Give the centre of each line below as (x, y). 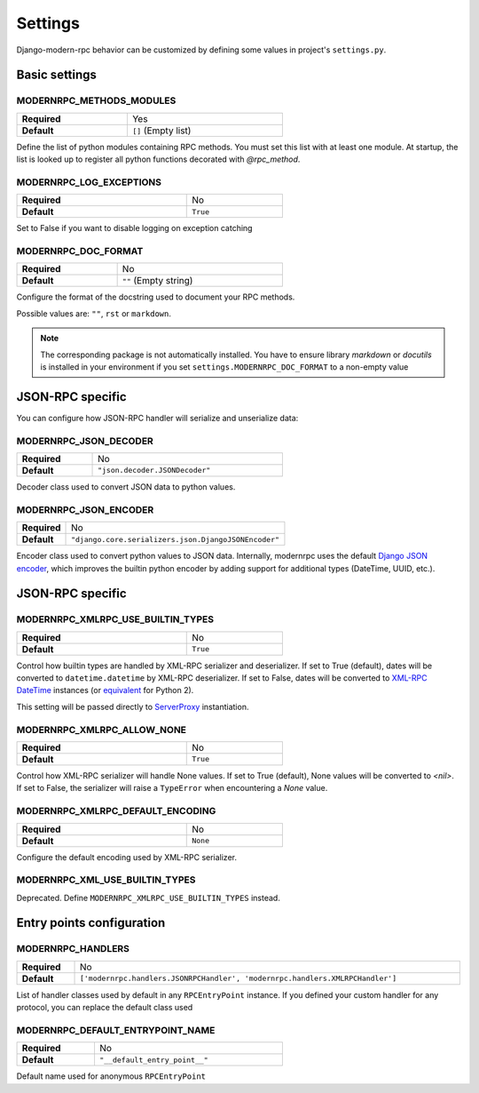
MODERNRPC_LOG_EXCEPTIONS (89, 182)
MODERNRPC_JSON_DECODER (85, 441)
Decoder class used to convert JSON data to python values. (126, 487)
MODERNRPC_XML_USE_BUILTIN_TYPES (106, 880)
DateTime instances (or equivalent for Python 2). (105, 690)
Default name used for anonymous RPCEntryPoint (111, 1076)
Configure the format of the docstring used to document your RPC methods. (156, 297)
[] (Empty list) (161, 131)
